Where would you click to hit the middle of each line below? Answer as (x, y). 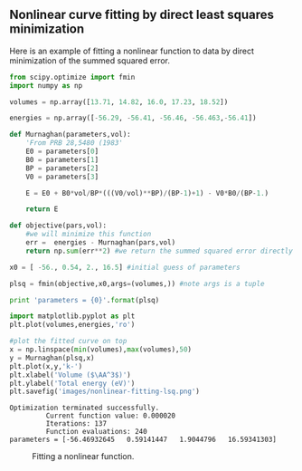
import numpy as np (46, 85)
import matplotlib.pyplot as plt (72, 316)
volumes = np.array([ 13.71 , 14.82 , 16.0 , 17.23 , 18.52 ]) (119, 102)
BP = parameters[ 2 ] (62, 168)
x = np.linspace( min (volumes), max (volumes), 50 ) (101, 350)
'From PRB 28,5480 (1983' (75, 143)
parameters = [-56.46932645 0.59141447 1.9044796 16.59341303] (143, 440)
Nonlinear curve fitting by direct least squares (142, 15)
